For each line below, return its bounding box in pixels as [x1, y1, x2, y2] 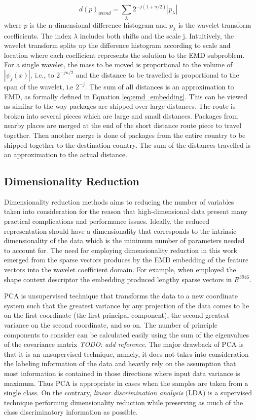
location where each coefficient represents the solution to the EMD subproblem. [4, 49, 245, 60]
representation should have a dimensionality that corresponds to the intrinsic [4, 225, 237, 236]
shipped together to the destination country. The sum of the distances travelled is [4, 139, 251, 150]
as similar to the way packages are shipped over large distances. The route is [4, 101, 236, 111]
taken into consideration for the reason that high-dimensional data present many [4, 206, 248, 216]
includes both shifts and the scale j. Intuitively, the [80, 30, 234, 41]
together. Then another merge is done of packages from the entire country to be [4, 129, 246, 140]
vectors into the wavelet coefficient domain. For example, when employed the [4, 264, 236, 275]
